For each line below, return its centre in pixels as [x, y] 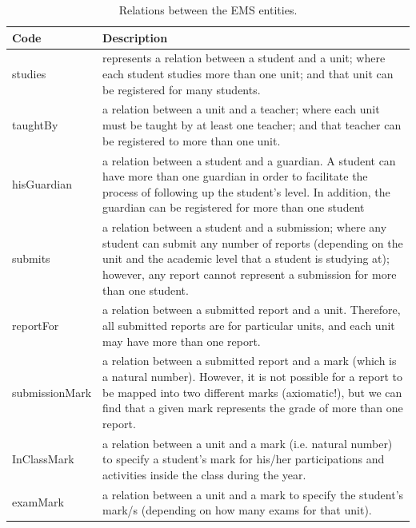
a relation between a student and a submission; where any [245, 227]
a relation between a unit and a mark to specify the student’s [253, 494]
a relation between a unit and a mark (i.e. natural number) [248, 443]
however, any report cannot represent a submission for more [250, 274]
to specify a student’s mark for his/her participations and [244, 459]
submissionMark [52, 392]
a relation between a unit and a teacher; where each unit [241, 109]
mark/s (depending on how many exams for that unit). [237, 510]
